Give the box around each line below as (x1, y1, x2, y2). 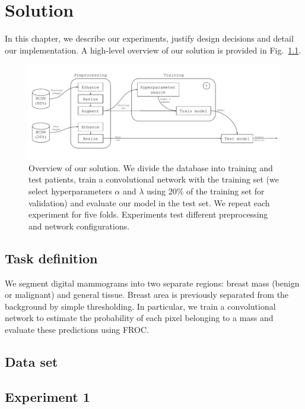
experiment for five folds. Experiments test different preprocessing (28, 208, 268, 221)
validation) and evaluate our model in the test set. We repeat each (28, 196, 270, 209)
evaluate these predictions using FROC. (5, 323, 149, 335)
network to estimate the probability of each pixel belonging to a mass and (5, 312, 274, 324)
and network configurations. (28, 219, 130, 232)
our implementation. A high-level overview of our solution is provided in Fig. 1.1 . (5, 43, 301, 56)
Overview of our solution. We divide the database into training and (28, 161, 273, 174)
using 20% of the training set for (147, 184, 265, 197)
